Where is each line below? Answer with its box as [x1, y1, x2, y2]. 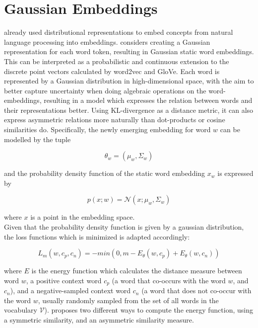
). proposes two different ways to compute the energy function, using [44, 305, 253, 315]
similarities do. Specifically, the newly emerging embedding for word [4, 124, 211, 135]
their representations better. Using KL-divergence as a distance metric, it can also [4, 104, 254, 115]
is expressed [217, 168, 254, 178]
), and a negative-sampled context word [10, 285, 131, 296]
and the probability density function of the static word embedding [4, 168, 205, 178]
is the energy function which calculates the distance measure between [31, 265, 242, 276]
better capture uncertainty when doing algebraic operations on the [4, 85, 206, 95]
